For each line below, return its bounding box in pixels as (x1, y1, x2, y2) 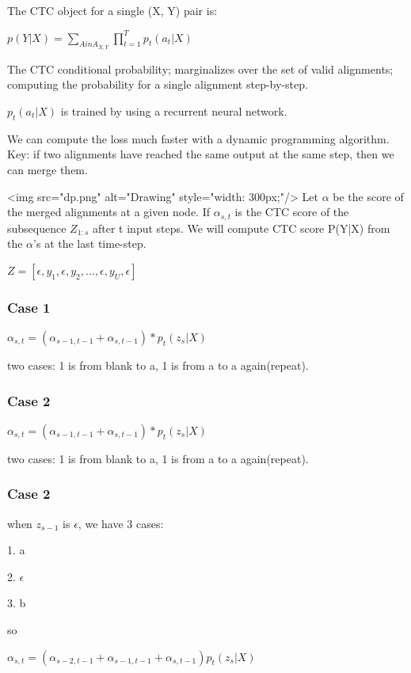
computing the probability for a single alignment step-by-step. (7, 76, 308, 93)
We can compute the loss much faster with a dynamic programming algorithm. (7, 130, 390, 146)
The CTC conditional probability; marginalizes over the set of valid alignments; (7, 60, 394, 77)
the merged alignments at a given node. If (7, 203, 210, 220)
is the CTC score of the (234, 203, 349, 220)
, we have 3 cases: (78, 515, 164, 531)
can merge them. (7, 161, 88, 177)
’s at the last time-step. (33, 235, 147, 252)
